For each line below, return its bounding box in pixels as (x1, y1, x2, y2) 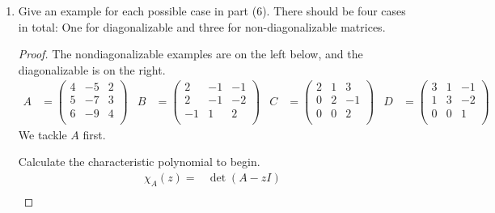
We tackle (18, 126, 67, 143)
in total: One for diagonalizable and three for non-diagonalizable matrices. (18, 18, 386, 35)
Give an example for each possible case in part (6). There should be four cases (18, 2, 406, 19)
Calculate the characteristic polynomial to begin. (18, 153, 260, 170)
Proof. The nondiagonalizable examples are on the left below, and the (18, 45, 363, 62)
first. (82, 126, 106, 143)
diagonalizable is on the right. (18, 61, 166, 78)
